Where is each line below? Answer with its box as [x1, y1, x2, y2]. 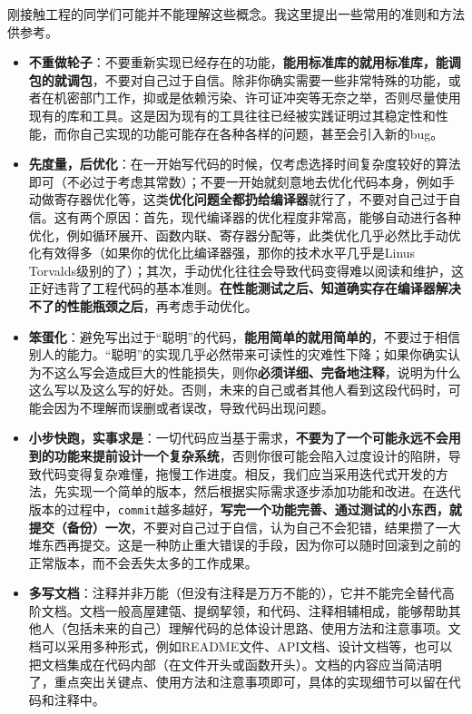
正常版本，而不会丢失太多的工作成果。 [28, 553, 258, 572]
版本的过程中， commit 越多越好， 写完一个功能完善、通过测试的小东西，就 [28, 499, 462, 518]
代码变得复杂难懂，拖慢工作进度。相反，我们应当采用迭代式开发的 [41, 464, 436, 483]
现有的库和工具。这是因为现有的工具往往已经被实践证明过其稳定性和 [28, 105, 436, 124]
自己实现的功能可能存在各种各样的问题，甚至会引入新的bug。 [79, 123, 444, 142]
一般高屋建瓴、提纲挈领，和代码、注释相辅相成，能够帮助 [104, 601, 448, 620]
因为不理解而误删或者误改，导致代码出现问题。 [54, 397, 334, 416]
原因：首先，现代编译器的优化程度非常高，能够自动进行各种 [104, 207, 461, 226]
